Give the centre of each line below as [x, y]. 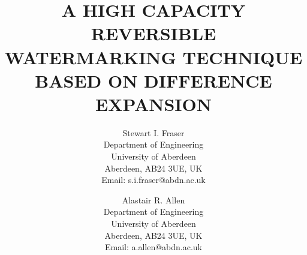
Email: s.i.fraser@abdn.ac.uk [153, 180]
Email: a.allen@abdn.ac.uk [153, 247]
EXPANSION [153, 103]
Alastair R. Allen [153, 199]
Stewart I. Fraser [153, 132]
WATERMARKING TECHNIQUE [153, 57]
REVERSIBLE [153, 33]
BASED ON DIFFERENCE [153, 80]
